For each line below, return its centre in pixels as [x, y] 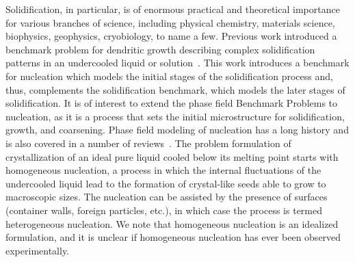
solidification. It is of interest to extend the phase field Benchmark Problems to [172, 103]
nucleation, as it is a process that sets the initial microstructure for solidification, [175, 116]
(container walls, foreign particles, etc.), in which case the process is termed [164, 210]
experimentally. [38, 250]
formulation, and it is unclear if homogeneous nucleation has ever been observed [173, 237]
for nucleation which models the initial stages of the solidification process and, [169, 76]
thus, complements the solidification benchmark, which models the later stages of [175, 89]
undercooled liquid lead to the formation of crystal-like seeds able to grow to [166, 183]
